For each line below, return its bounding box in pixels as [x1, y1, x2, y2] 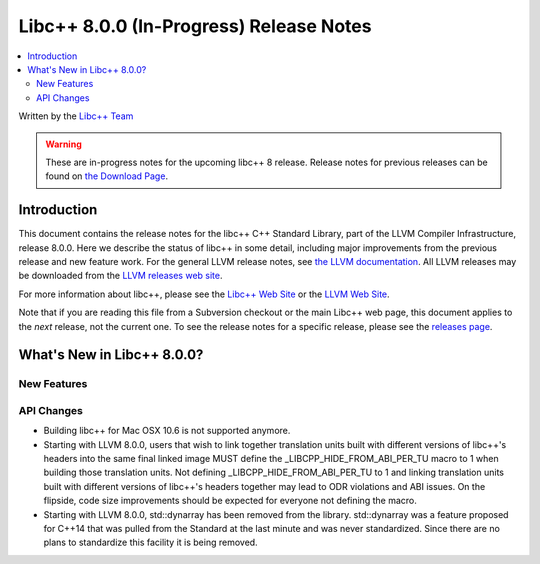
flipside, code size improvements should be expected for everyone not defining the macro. [43, 495, 417, 507]
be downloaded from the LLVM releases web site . [18, 270, 223, 282]
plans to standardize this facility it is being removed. [43, 536, 259, 549]
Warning [45, 138, 82, 150]
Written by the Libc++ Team [18, 110, 134, 122]
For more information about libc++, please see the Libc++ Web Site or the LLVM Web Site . [18, 288, 390, 300]
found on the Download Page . [45, 170, 169, 182]
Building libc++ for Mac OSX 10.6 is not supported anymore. [43, 425, 291, 437]
